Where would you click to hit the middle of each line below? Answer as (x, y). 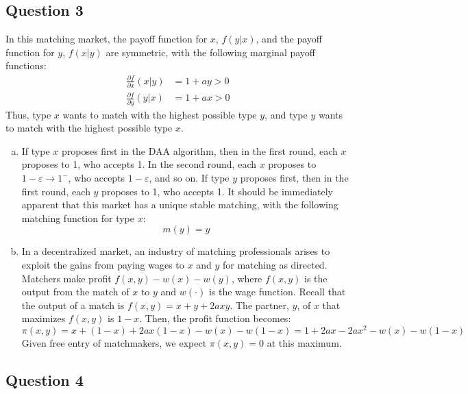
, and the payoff (289, 39)
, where (247, 278)
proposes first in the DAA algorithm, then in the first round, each (199, 150)
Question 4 (45, 380)
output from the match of (75, 292)
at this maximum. (304, 343)
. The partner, (259, 305)
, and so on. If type (189, 178)
